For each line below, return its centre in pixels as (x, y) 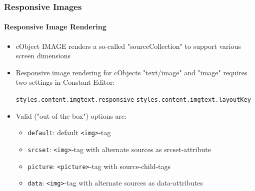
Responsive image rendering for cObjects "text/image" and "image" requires (131, 72)
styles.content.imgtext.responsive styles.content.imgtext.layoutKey (133, 100)
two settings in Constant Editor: (65, 82)
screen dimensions (43, 56)
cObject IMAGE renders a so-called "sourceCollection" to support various (128, 46)
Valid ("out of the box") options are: (71, 115)
